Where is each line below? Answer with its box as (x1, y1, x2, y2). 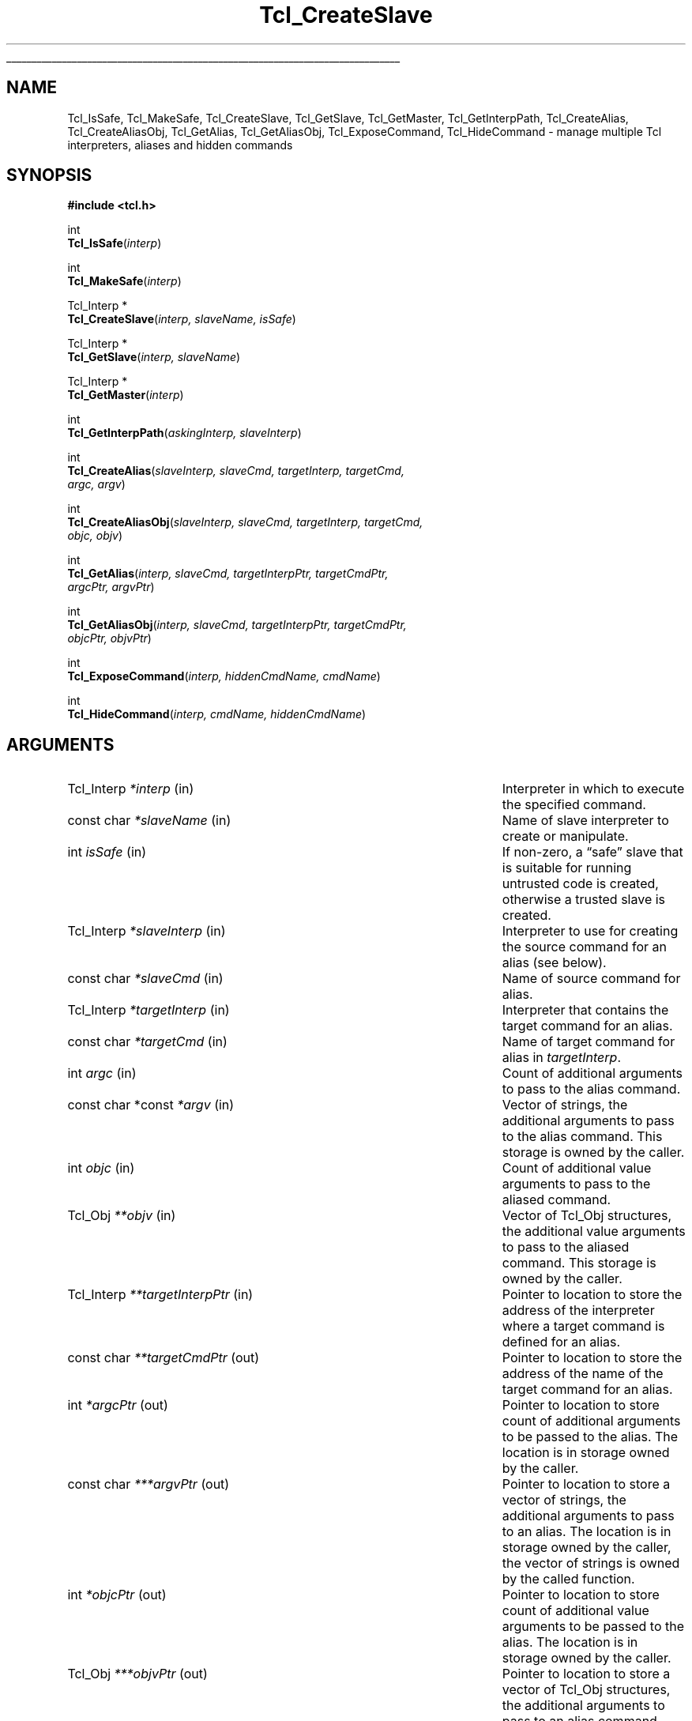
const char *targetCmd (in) (67, 1034, 228, 1050)
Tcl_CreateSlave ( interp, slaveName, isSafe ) (67, 312, 296, 326)
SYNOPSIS (6, 165, 92, 186)
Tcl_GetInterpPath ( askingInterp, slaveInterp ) (67, 426, 302, 440)
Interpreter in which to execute (502, 781, 685, 797)
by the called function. (502, 1571, 635, 1587)
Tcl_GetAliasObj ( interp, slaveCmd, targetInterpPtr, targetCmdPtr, (67, 618, 407, 632)
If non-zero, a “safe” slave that (502, 844, 683, 860)
